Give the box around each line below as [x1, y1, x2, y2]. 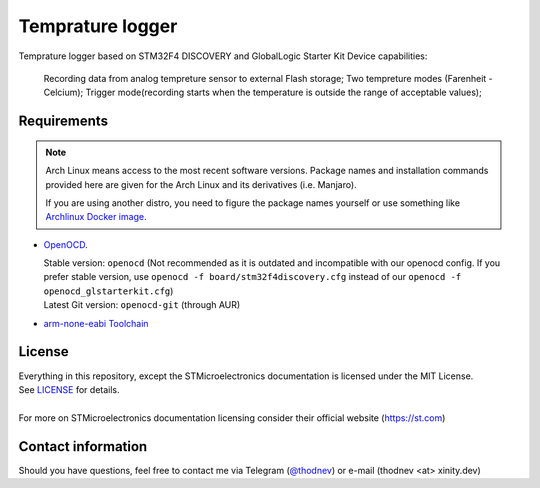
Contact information [18, 438, 148, 455]
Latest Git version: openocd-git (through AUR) [43, 299, 241, 311]
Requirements [18, 113, 109, 130]
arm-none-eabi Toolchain [43, 317, 149, 329]
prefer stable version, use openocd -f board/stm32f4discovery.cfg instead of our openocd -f [43, 271, 462, 283]
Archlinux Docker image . [45, 211, 147, 223]
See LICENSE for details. [18, 383, 120, 395]
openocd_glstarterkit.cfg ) [43, 285, 174, 297]
